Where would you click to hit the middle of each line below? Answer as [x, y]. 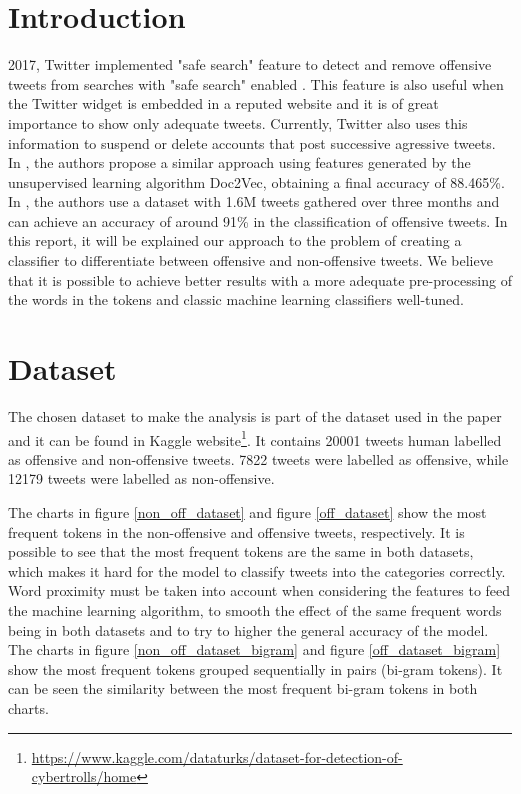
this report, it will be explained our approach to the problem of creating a [235, 240]
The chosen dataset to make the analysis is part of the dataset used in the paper [255, 415]
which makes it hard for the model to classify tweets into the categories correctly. [257, 570]
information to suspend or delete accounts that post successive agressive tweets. [252, 142]
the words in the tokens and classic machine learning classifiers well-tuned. [236, 299]
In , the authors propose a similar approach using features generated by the [239, 162]
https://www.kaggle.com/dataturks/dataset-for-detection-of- [217, 756]
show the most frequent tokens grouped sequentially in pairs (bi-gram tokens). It [255, 668]
